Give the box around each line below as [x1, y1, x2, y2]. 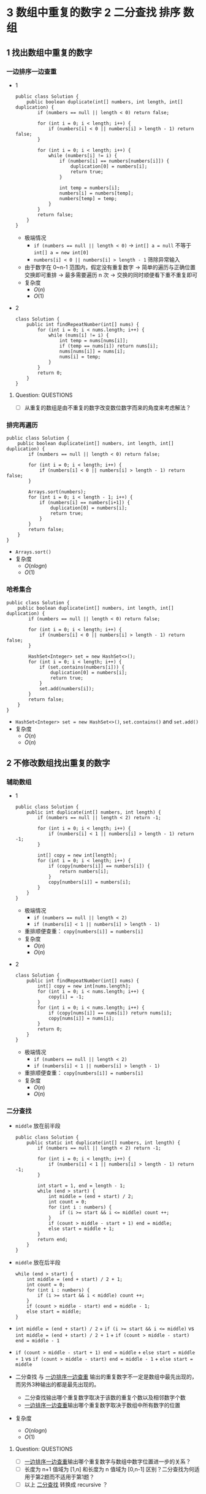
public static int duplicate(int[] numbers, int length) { [26, 1140, 181, 1146]
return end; [37, 1236, 68, 1242]
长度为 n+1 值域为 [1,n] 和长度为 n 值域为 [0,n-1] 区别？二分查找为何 [24, 1465, 194, 1473]
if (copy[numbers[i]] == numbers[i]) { [48, 863, 150, 870]
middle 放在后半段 [15, 1258, 61, 1266]
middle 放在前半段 [15, 1122, 61, 1129]
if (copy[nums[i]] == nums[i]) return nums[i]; [48, 1010, 172, 1016]
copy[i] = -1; [48, 994, 85, 1000]
